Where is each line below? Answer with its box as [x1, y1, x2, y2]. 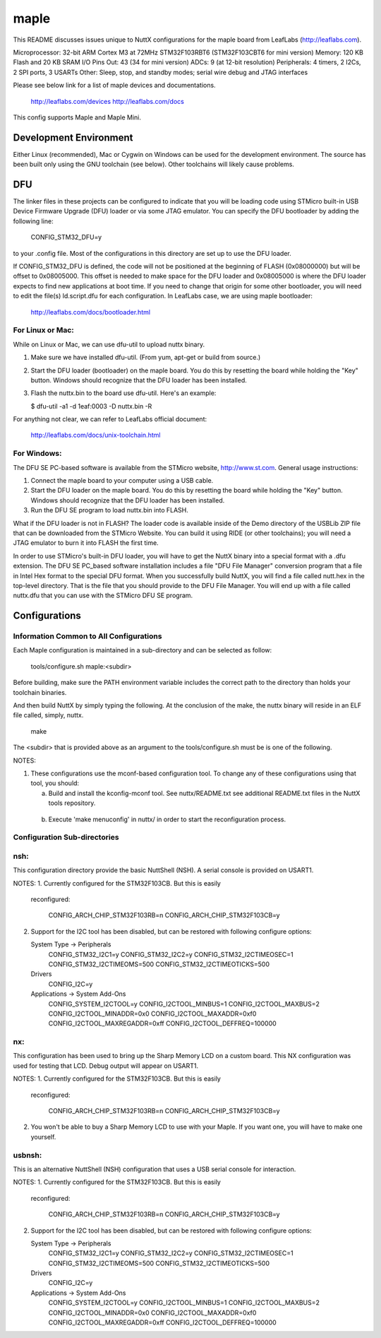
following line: [13, 216, 54, 225]
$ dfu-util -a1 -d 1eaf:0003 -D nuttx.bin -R [30, 401, 152, 410]
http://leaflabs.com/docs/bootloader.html [30, 307, 151, 316]
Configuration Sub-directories [13, 833, 119, 843]
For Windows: [13, 449, 62, 459]
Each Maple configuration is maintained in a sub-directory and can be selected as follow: [13, 646, 272, 655]
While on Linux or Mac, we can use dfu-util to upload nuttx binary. [13, 340, 205, 348]
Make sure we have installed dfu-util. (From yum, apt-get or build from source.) [30, 353, 261, 362]
